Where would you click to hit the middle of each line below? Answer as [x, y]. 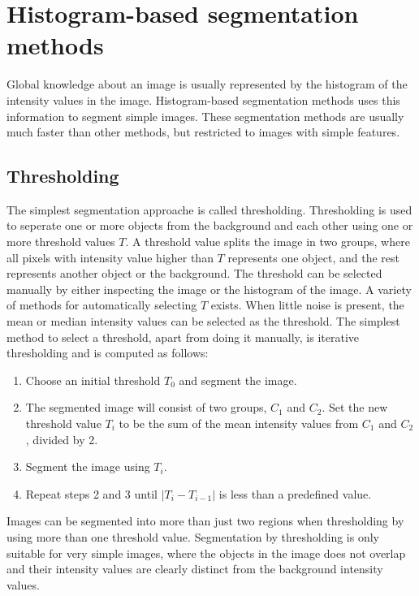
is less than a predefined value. [295, 493]
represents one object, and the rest [313, 257]
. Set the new [355, 407]
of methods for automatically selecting [102, 305]
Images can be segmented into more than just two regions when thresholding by [205, 521]
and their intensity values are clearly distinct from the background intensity [195, 569]
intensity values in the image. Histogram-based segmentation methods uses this [203, 99]
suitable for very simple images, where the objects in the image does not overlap [206, 553]
